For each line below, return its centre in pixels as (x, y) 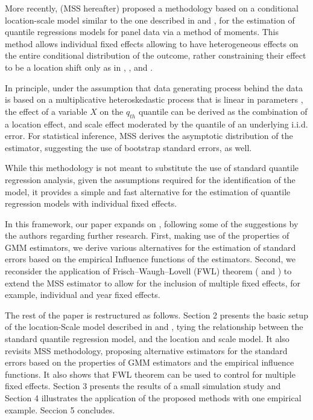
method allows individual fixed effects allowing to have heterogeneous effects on (152, 43)
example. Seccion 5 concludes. (60, 409)
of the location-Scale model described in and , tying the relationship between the (154, 327)
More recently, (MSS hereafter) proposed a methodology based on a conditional (152, 8)
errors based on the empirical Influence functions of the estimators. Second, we (150, 259)
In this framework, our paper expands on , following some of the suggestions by (152, 223)
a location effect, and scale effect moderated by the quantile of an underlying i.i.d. (156, 124)
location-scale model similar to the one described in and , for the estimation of (150, 20)
